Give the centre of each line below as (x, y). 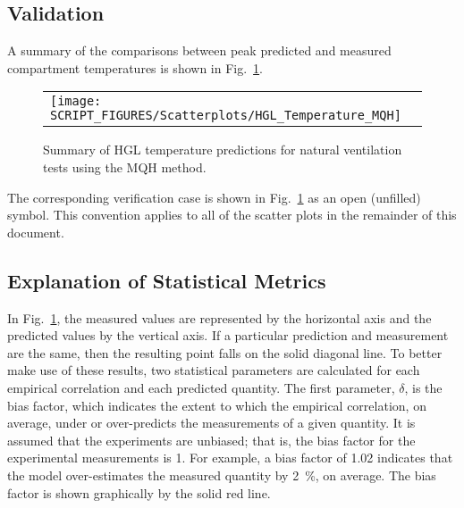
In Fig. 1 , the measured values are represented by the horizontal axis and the (219, 317)
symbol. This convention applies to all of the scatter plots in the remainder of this (232, 215)
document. (36, 232)
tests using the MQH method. (125, 167)
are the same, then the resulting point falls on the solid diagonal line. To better (225, 352)
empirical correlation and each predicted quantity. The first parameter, (201, 387)
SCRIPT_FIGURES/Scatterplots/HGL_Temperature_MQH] (226, 116)
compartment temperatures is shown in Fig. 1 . (135, 67)
